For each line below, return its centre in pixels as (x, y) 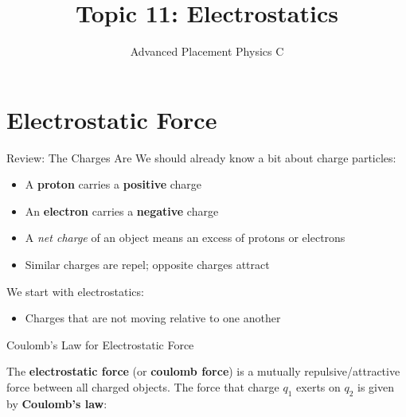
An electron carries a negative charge (122, 210)
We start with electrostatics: (75, 291)
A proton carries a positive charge (113, 184)
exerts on (318, 387)
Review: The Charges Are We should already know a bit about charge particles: (201, 157)
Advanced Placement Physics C (207, 51)
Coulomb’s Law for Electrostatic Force (100, 344)
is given (376, 387)
